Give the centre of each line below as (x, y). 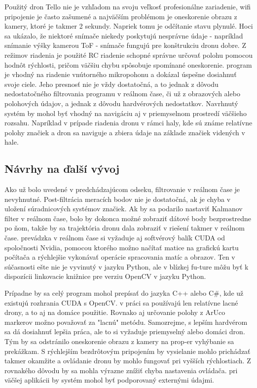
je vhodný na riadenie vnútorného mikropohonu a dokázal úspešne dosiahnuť (121, 74)
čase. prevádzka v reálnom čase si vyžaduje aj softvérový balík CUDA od (115, 238)
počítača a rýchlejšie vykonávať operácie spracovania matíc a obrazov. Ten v (120, 257)
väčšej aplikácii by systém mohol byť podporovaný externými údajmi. (109, 380)
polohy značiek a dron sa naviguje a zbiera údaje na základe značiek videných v (125, 132)
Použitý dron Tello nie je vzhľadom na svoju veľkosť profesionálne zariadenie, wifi (128, 6)
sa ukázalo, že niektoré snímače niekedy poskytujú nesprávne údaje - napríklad (124, 35)
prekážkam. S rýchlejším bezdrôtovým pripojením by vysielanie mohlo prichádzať (128, 351)
